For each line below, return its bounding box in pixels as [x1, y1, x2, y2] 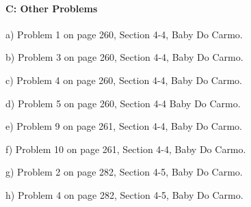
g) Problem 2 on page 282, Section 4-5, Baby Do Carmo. [5, 165, 243, 179]
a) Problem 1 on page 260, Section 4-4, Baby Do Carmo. [5, 27, 243, 41]
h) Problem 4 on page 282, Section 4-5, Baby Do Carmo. [5, 187, 243, 202]
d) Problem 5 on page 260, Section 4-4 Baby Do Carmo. [5, 96, 241, 110]
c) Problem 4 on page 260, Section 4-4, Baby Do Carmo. [5, 72, 242, 87]
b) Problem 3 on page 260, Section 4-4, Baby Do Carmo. [5, 50, 243, 64]
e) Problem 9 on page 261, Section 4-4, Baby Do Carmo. [5, 119, 242, 133]
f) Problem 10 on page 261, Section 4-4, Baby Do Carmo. [5, 141, 246, 156]
